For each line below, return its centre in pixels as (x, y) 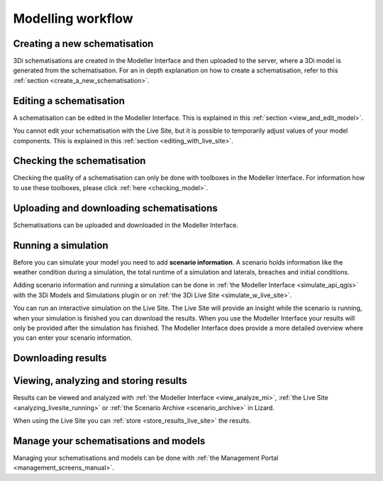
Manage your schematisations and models (109, 441)
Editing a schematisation (69, 100)
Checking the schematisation (79, 161)
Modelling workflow (73, 18)
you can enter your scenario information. (73, 338)
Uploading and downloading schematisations (115, 208)
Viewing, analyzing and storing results (100, 381)
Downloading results (60, 358)
